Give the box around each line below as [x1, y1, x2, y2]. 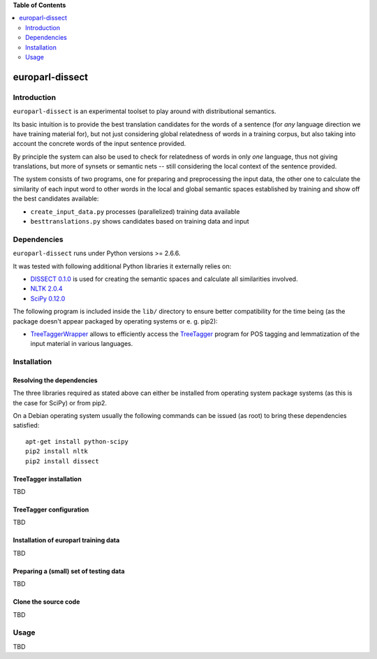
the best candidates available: [13, 194, 99, 203]
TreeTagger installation [13, 475, 82, 483]
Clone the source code [13, 598, 80, 606]
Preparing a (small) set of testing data [13, 567, 125, 575]
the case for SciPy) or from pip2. [13, 398, 108, 407]
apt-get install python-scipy [25, 437, 129, 445]
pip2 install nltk [25, 447, 89, 456]
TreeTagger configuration [13, 505, 89, 514]
